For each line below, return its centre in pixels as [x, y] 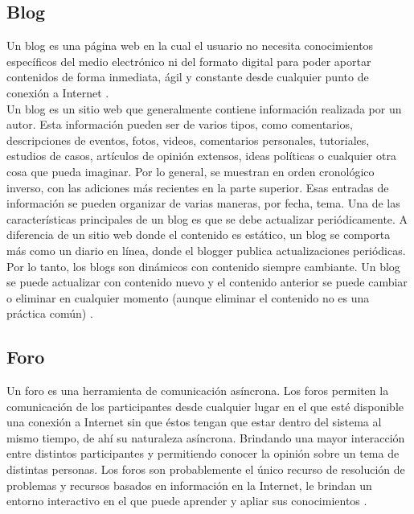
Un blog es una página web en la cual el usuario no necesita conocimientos [190, 45]
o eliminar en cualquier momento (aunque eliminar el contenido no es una [188, 297]
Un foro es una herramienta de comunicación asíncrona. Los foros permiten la [198, 391]
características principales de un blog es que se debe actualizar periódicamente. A [207, 218]
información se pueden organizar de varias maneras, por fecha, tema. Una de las [203, 203]
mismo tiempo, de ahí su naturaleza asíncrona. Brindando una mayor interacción [206, 437]
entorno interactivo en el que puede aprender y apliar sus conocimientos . [187, 501]
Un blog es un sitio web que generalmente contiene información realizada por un [204, 108]
